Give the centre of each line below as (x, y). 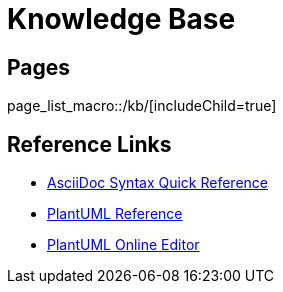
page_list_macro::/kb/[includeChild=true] (142, 106)
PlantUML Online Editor (123, 245)
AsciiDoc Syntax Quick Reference (157, 183)
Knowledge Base (121, 19)
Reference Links (89, 144)
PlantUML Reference (115, 214)
